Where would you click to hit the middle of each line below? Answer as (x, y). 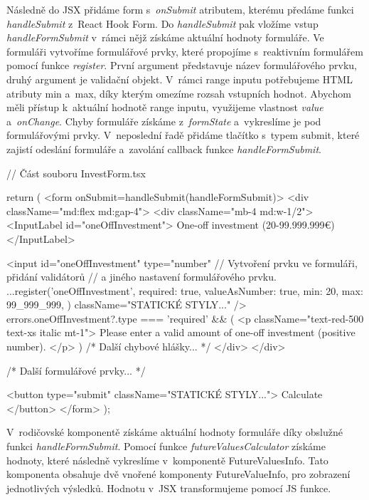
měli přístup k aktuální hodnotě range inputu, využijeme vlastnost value (165, 107)
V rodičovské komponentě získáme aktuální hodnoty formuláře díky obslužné (175, 432)
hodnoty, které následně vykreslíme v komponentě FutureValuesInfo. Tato (167, 460)
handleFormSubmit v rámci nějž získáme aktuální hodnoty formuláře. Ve (165, 37)
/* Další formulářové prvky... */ (76, 370)
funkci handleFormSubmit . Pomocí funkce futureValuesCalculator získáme (166, 446)
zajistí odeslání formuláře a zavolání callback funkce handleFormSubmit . (164, 149)
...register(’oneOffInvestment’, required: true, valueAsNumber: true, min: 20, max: (185, 290)
